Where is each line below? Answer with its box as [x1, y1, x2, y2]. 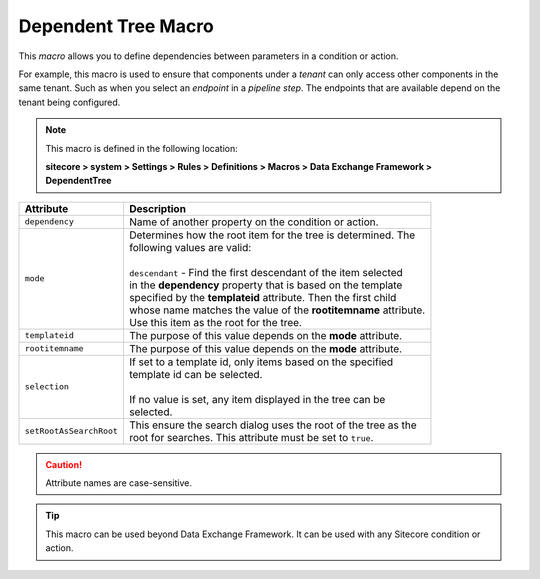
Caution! [45, 458, 83, 470]
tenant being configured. [18, 96, 121, 108]
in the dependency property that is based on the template [128, 278, 403, 292]
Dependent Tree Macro [18, 15, 214, 37]
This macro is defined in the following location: [45, 142, 239, 154]
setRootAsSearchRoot [24, 426, 119, 437]
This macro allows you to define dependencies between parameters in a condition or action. [18, 50, 399, 62]
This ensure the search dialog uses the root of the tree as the [128, 418, 417, 432]
